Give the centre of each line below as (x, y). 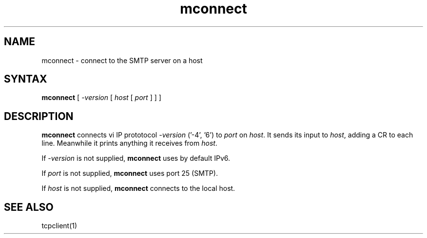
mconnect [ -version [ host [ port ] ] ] (101, 98)
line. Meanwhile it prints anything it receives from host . (129, 143)
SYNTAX (26, 79)
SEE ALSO (29, 207)
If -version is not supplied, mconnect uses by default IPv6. (136, 158)
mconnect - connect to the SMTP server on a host (122, 60)
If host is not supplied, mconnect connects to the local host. (138, 188)
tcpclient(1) (59, 226)
